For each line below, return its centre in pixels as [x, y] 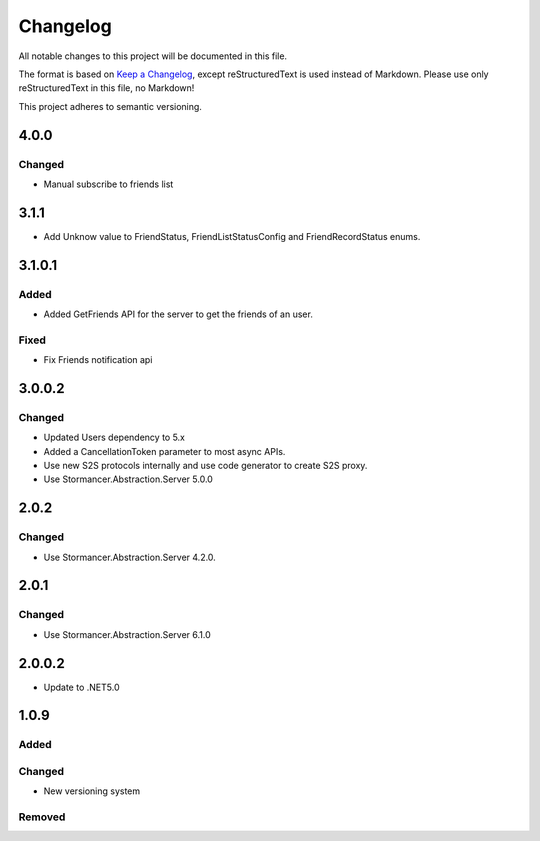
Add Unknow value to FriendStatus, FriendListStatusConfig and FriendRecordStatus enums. [232, 236]
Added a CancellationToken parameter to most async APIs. [164, 451]
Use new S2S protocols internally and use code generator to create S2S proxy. [205, 466]
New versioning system [92, 791]
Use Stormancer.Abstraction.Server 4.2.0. [130, 557]
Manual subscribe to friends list [108, 184]
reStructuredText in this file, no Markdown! [106, 88]
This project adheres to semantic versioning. [110, 106]
